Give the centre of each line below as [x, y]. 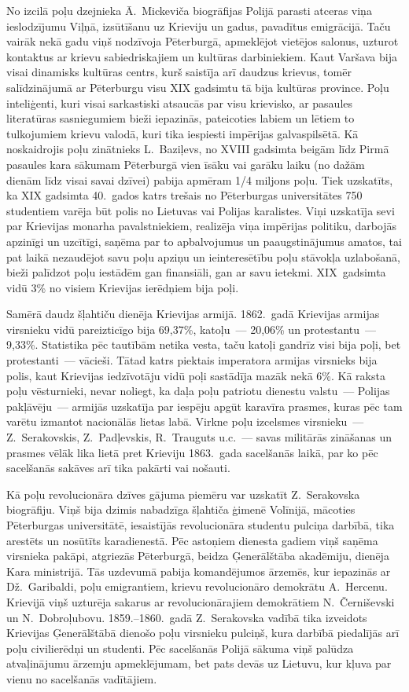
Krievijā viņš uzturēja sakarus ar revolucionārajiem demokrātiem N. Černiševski [201, 601]
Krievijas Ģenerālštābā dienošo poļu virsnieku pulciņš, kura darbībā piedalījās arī [203, 633]
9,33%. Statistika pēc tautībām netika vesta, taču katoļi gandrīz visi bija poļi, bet [204, 344]
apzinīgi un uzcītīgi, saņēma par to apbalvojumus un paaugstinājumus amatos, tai [204, 241]
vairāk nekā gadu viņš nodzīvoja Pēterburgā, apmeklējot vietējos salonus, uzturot [203, 41]
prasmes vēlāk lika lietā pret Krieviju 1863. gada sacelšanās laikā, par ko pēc [192, 452]
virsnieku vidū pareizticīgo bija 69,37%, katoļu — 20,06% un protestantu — [192, 329]
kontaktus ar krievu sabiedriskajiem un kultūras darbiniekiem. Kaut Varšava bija [202, 56]
